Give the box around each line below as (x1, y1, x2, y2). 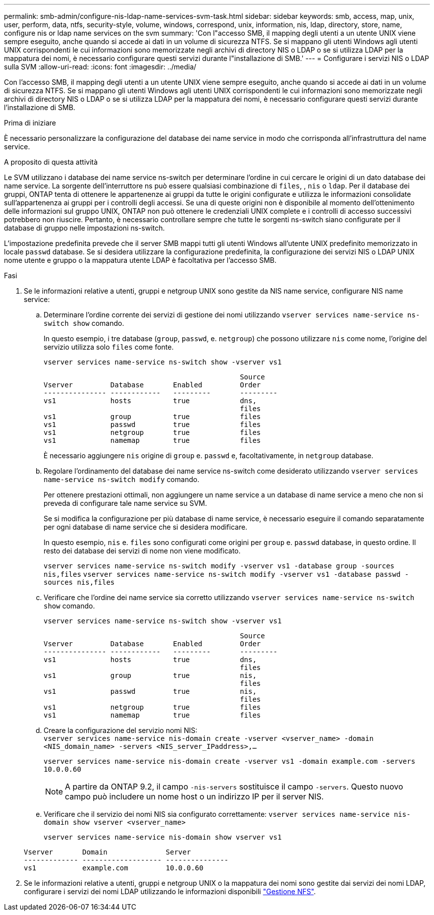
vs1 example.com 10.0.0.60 (24, 864, 204, 872)
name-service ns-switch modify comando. (44, 475, 200, 484)
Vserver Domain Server (24, 848, 191, 856)
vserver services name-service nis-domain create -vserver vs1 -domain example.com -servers (44, 757, 416, 765)
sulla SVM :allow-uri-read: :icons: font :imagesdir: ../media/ (4, 62, 197, 71)
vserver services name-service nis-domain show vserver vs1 (44, 833, 282, 841)
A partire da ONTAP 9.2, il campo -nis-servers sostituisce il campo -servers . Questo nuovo (65, 782, 403, 792)
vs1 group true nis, (44, 671, 257, 679)
